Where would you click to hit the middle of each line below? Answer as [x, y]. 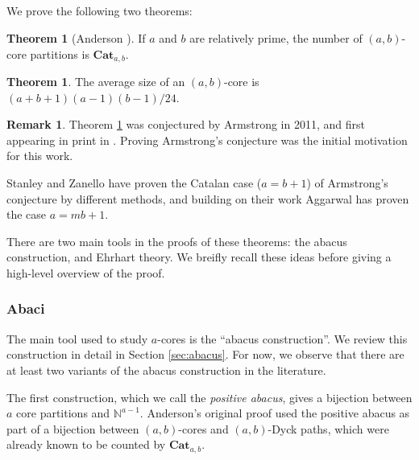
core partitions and [63, 413]
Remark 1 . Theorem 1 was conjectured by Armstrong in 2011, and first [186, 124]
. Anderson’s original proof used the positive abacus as [275, 413]
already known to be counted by [86, 444]
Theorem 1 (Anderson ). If [76, 37]
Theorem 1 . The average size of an [96, 82]
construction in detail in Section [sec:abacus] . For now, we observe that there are [205, 354]
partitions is [60, 53]
